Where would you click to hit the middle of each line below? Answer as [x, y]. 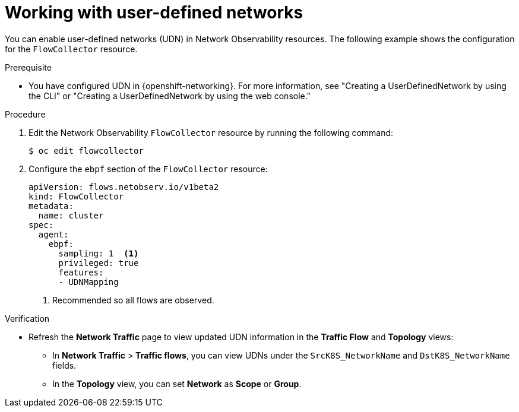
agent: [53, 234]
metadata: [51, 206]
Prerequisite [28, 67]
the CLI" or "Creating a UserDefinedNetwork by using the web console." [170, 96]
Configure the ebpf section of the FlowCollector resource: [148, 169]
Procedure [25, 114]
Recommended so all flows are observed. [133, 300]
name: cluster [71, 215]
